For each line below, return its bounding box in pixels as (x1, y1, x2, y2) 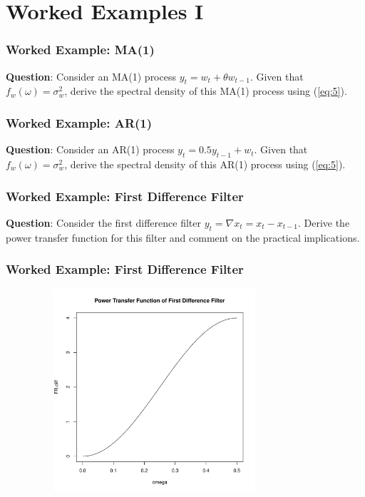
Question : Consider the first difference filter (6, 215, 201, 230)
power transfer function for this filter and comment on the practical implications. (6, 230, 360, 245)
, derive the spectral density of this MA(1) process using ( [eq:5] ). (64, 83, 347, 98)
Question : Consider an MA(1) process (6, 68, 176, 83)
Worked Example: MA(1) (6, 41, 155, 58)
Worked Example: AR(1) (6, 113, 153, 131)
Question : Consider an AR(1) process (6, 142, 175, 157)
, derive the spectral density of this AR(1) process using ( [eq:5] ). (64, 157, 346, 171)
